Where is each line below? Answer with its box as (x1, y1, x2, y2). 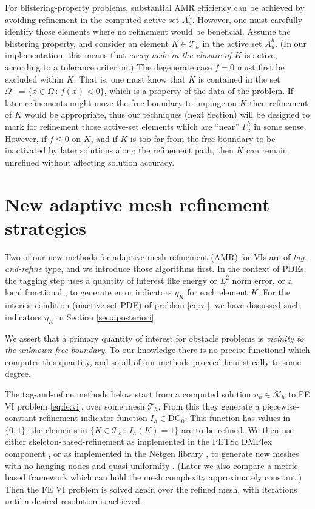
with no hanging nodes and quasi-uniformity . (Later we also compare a (5, 459, 272, 471)
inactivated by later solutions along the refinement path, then (5, 144, 234, 157)
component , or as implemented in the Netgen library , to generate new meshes (5, 447, 299, 459)
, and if (90, 132, 118, 144)
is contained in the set (198, 72, 280, 85)
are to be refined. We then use (181, 423, 294, 436)
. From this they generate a (158, 399, 260, 412)
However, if (5, 132, 47, 144)
